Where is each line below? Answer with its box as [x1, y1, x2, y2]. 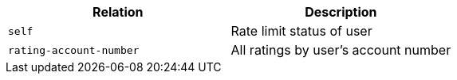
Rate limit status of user [230, 23, 372, 39]
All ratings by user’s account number [230, 42, 451, 58]
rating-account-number [8, 44, 140, 56]
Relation [93, 4, 144, 20]
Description [305, 4, 377, 20]
